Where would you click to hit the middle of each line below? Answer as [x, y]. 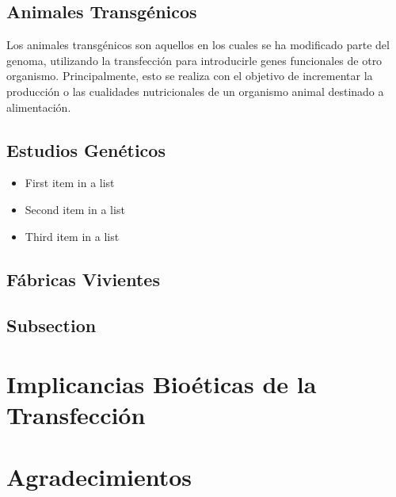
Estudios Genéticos [86, 149]
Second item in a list [75, 209]
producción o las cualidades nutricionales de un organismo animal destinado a [195, 91]
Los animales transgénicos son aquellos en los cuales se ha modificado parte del [198, 45]
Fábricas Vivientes [83, 279]
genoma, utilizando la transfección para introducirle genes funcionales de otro [194, 60]
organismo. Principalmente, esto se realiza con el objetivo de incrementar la [190, 76]
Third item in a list [72, 236]
